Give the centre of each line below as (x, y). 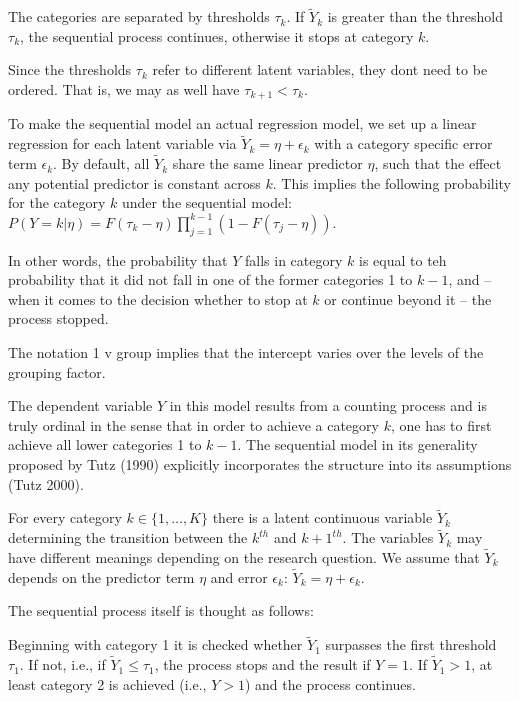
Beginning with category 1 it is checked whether (155, 644)
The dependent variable (80, 405)
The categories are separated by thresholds (139, 16)
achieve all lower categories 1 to (105, 444)
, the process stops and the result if (262, 664)
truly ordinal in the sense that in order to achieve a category (193, 424)
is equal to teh (403, 259)
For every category (65, 517)
